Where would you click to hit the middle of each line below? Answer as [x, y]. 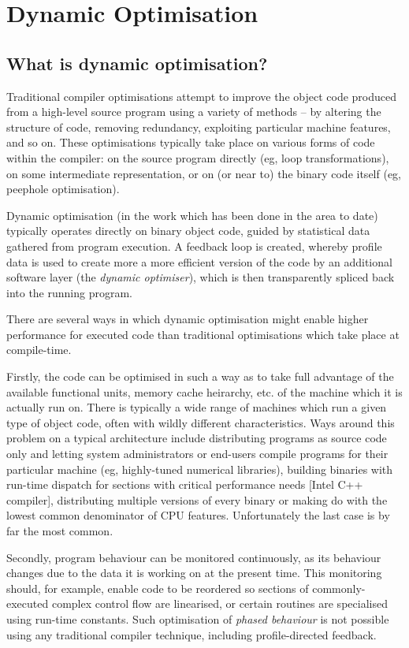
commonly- [339, 588]
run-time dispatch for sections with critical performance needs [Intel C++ [185, 484]
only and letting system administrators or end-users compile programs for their [197, 454]
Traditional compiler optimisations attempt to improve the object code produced [201, 96]
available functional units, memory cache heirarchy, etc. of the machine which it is [204, 391]
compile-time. [39, 350]
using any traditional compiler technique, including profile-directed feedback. [191, 634]
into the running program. [69, 292]
